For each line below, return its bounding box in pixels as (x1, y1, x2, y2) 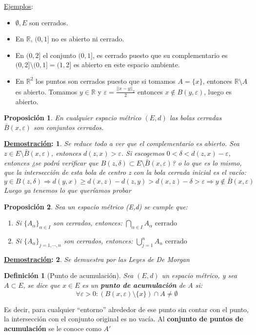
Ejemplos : (4, 1, 33, 11)
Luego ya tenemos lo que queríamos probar (4, 185, 131, 195)
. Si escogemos (121, 148, 164, 158)
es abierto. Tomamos (15, 86, 78, 96)
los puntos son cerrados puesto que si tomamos (36, 75, 176, 86)
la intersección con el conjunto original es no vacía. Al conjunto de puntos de (4, 314, 243, 324)
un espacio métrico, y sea (161, 270, 237, 280)
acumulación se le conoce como (4, 323, 101, 333)
